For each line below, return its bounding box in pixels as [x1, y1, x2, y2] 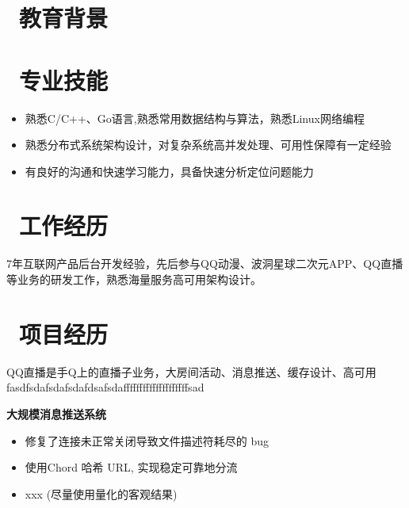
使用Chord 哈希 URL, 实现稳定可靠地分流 [25, 459, 238, 476]
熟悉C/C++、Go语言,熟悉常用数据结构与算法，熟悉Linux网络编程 [25, 109, 365, 126]
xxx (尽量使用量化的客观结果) [25, 485, 178, 502]
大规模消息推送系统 [6, 405, 106, 422]
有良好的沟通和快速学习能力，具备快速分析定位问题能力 [25, 162, 314, 179]
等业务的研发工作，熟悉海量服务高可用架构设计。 [6, 271, 262, 287]
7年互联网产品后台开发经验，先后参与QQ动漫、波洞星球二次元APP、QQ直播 [6, 255, 403, 272]
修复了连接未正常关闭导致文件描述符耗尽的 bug [25, 432, 269, 449]
